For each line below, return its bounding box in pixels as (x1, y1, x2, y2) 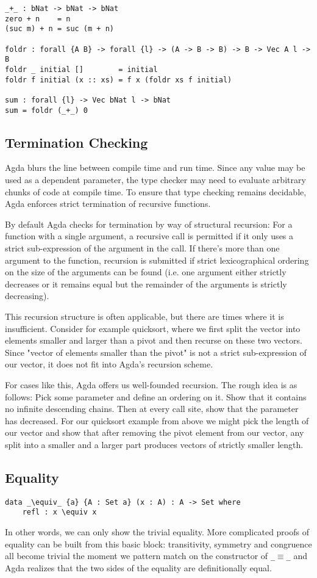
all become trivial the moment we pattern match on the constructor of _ (5, 549, 275, 562)
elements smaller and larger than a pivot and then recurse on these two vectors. (5, 334, 302, 347)
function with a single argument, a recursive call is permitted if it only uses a (5, 229, 294, 242)
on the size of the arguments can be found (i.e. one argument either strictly (5, 266, 287, 278)
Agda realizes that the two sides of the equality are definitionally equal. (5, 561, 272, 574)
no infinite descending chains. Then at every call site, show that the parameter (5, 402, 299, 415)
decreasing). (5, 289, 49, 302)
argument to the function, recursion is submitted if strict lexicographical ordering (5, 253, 309, 266)
